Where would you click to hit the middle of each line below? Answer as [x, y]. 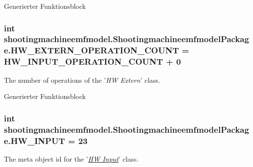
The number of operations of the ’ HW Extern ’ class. [82, 80]
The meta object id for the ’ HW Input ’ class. [71, 158]
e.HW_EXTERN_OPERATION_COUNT [91, 50]
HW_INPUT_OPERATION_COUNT [84, 61]
